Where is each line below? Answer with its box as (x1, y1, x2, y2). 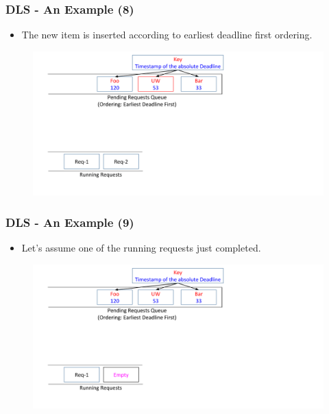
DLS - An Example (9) (5, 213, 134, 230)
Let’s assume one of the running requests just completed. (21, 240, 261, 254)
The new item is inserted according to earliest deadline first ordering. (21, 27, 313, 42)
